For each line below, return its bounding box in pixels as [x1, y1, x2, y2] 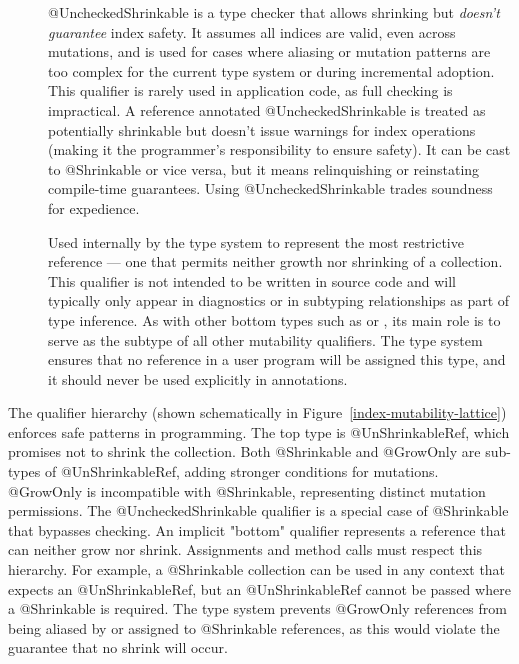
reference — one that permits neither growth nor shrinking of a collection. [48, 251, 503, 272]
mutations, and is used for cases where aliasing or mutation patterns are [48, 41, 491, 62]
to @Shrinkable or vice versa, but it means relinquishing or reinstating [48, 158, 480, 179]
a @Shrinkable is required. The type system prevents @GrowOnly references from [8, 598, 507, 619]
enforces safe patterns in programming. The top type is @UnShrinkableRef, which [8, 421, 510, 442]
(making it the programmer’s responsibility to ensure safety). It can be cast [48, 139, 511, 160]
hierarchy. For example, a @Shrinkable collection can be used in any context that [8, 559, 506, 580]
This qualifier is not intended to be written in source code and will [48, 270, 456, 291]
